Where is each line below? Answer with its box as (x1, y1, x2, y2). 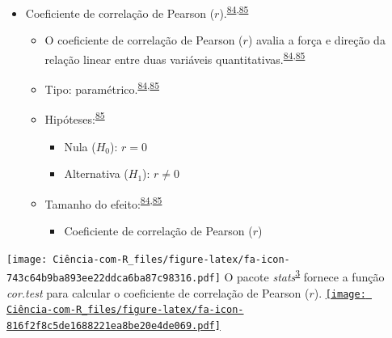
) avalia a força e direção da (247, 32, 386, 49)
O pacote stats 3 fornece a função (224, 266, 385, 285)
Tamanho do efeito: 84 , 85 (44, 192, 162, 212)
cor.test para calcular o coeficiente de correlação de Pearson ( (6, 284, 310, 301)
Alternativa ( (64, 165, 129, 182)
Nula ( (64, 137, 96, 154)
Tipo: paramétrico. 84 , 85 (44, 78, 160, 97)
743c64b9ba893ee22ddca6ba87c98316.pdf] (6, 272, 221, 284)
